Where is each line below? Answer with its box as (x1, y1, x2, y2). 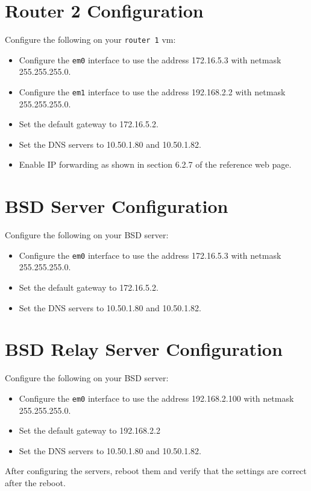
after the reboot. (5, 476, 66, 489)
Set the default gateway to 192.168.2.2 (19, 424, 160, 437)
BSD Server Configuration (5, 194, 228, 218)
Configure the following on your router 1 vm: (5, 33, 176, 46)
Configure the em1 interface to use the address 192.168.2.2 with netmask (19, 86, 286, 98)
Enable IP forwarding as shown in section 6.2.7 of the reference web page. (19, 158, 292, 171)
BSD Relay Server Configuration (5, 337, 283, 361)
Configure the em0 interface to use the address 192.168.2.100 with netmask (19, 391, 294, 404)
